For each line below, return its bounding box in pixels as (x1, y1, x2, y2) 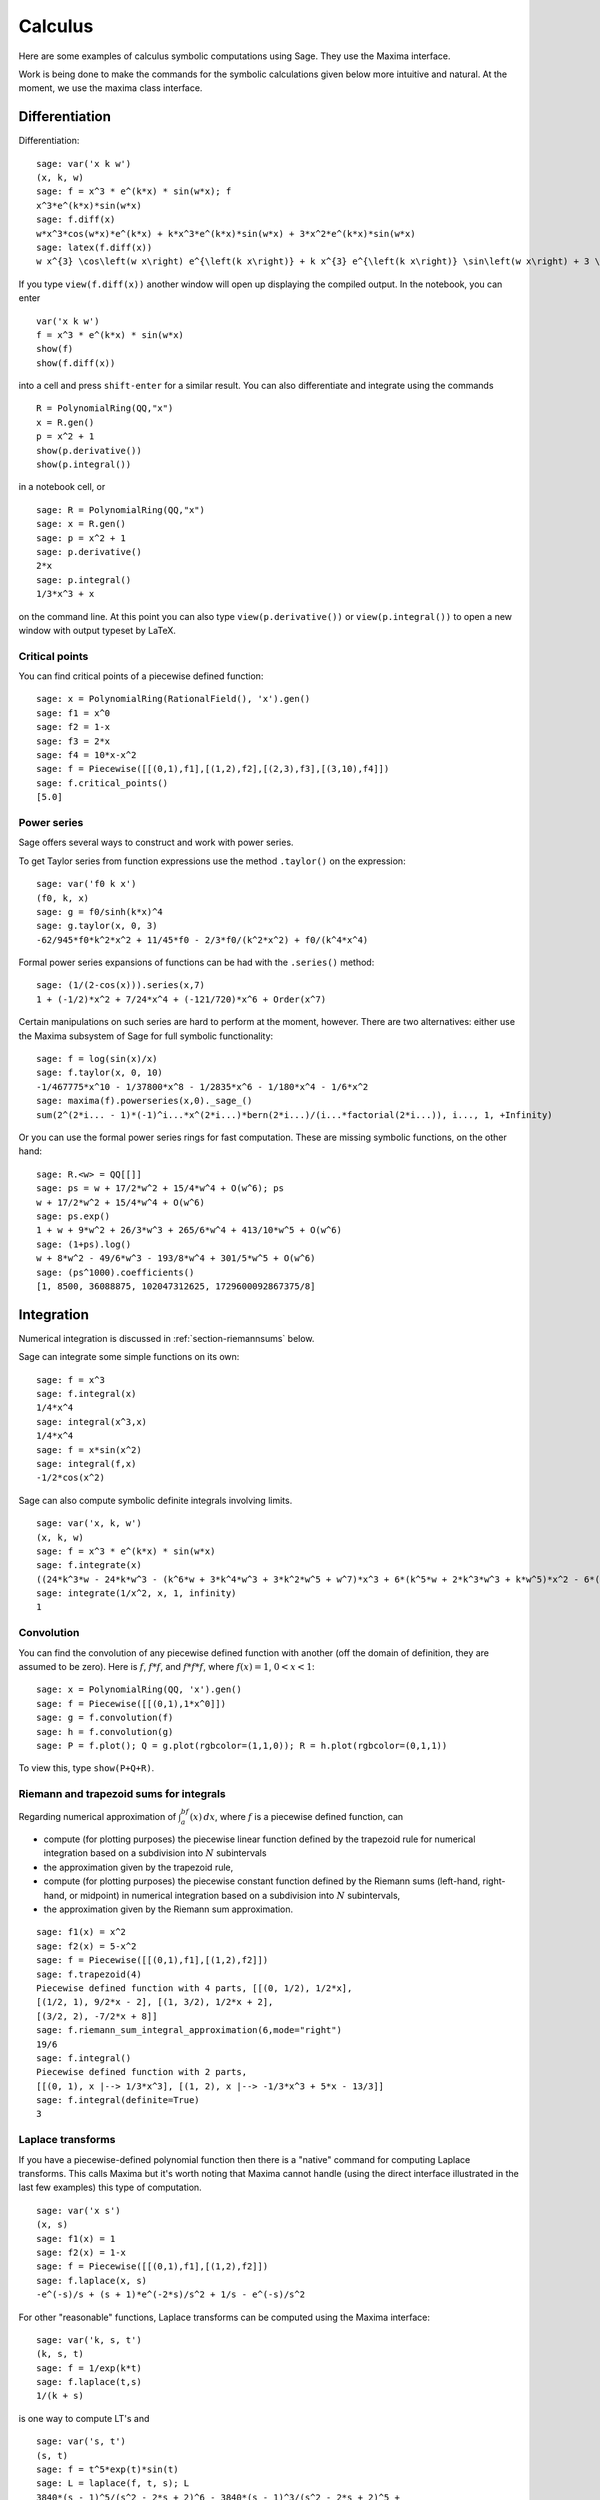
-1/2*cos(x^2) (36, 1472, 105, 1484)
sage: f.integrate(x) (36, 1560, 142, 1571)
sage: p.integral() (36, 574, 132, 585)
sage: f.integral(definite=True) (36, 2095, 200, 2106)
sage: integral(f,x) (36, 1458, 137, 1469)
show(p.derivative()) (36, 445, 142, 456)
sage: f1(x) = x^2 (36, 1926, 127, 1938)
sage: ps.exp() (36, 1210, 111, 1222)
